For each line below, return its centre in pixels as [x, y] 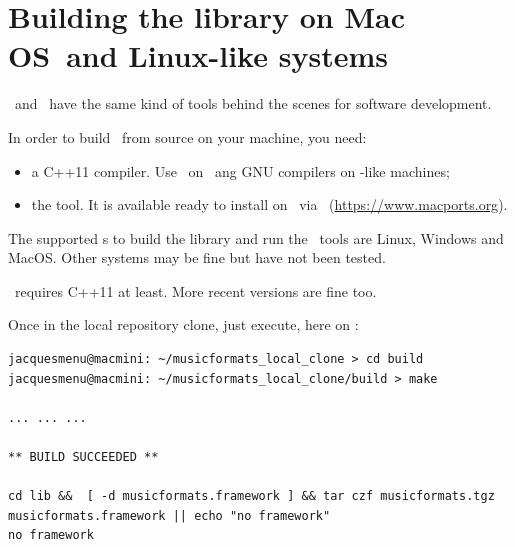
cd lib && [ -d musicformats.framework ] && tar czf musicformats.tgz [251, 496]
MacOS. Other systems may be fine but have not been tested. [197, 257]
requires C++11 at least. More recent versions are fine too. [195, 290]
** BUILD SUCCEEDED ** [83, 457]
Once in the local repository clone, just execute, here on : [183, 324]
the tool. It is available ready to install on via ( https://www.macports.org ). [269, 204]
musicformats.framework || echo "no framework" [169, 515]
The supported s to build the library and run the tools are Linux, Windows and [256, 237]
